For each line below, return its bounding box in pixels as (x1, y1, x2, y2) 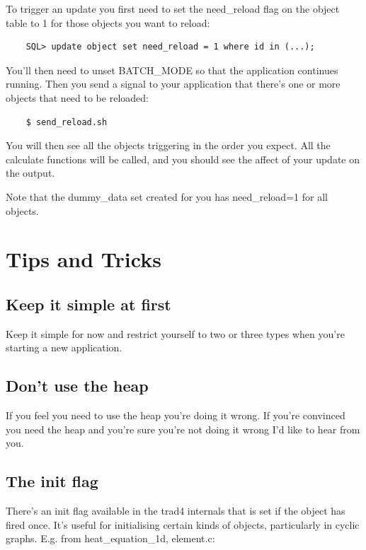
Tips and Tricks (6, 245, 161, 274)
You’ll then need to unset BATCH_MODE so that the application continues (6, 62, 338, 77)
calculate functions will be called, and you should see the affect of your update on (6, 151, 360, 166)
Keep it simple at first (6, 293, 171, 315)
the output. (6, 165, 55, 180)
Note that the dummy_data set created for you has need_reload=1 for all (6, 189, 328, 204)
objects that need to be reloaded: (6, 90, 149, 105)
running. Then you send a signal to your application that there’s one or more (6, 76, 341, 91)
